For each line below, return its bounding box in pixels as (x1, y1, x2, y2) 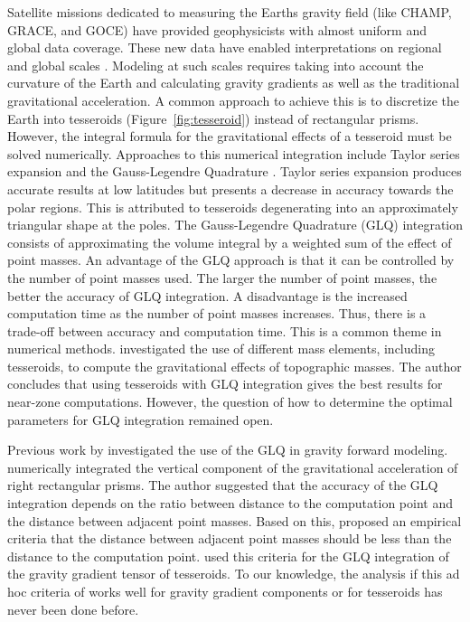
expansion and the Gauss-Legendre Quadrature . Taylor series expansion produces (7, 162, 462, 181)
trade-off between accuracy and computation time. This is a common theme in (7, 321, 442, 340)
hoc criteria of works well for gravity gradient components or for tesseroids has (7, 582, 443, 600)
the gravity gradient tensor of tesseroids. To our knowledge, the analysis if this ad (7, 564, 460, 583)
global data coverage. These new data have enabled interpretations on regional (7, 38, 442, 57)
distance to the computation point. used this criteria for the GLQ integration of (7, 546, 449, 565)
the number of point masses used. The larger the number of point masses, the (7, 268, 437, 287)
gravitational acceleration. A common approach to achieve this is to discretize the (7, 90, 460, 109)
